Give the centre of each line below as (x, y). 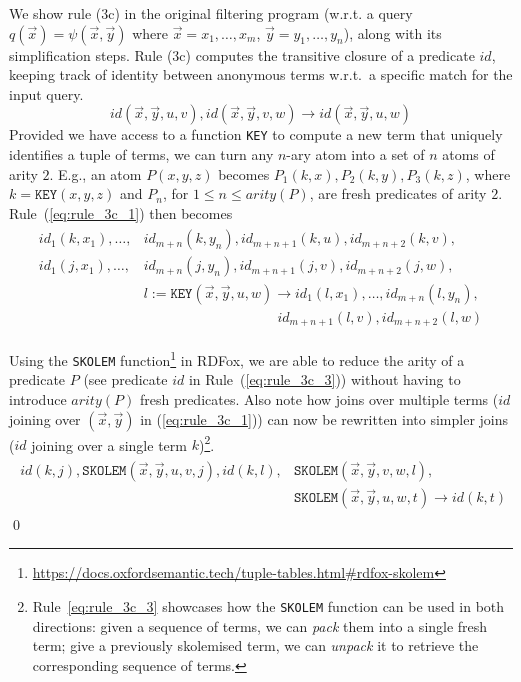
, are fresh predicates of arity (398, 193)
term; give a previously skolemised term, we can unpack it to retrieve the (255, 645)
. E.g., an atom (95, 173)
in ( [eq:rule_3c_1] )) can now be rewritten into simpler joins (324, 418)
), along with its (392, 32)
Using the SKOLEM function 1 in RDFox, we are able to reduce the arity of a (237, 358)
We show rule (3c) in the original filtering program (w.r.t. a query (211, 13)
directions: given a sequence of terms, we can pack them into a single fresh (260, 625)
